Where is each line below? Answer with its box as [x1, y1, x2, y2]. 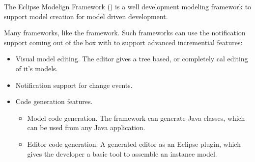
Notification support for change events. [15, 80, 133, 90]
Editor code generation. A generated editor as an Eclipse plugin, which [27, 138, 241, 149]
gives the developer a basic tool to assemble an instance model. [27, 148, 217, 159]
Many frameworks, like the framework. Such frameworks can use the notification [4, 27, 246, 38]
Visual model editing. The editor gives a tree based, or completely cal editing [15, 54, 248, 64]
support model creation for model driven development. [4, 11, 168, 21]
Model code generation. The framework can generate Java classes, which [27, 112, 245, 123]
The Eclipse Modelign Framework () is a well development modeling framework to [4, 1, 252, 11]
